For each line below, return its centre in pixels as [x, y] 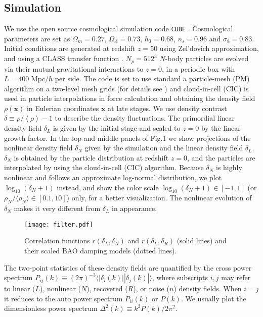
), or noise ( [151, 288]
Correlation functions [57, 241]
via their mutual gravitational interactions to [74, 68]
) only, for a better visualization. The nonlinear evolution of [159, 198]
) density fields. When [208, 288]
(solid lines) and [202, 241]
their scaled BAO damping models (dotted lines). [101, 251]
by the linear [221, 128]
